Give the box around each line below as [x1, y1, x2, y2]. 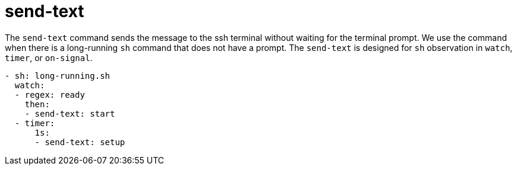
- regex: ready [14, 89, 85, 100]
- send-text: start [24, 108, 115, 118]
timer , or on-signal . [5, 52, 93, 63]
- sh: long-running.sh [5, 70, 111, 81]
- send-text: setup [34, 137, 125, 147]
